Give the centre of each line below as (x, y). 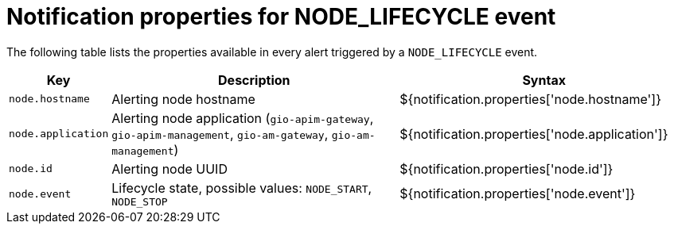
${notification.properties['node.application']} (534, 134)
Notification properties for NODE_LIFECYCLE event (281, 17)
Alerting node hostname (183, 99)
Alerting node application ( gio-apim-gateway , (243, 118)
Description (254, 80)
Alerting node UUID (169, 169)
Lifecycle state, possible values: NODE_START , (242, 188)
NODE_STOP (140, 201)
